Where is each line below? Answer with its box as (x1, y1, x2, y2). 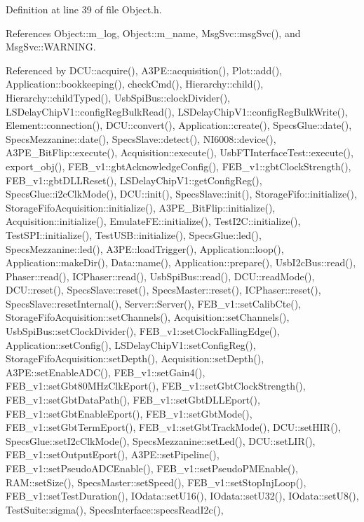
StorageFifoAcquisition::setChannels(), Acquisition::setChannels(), (6, 310, 290, 324)
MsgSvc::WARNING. (6, 39, 96, 54)
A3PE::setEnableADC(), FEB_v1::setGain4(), (6, 364, 205, 379)
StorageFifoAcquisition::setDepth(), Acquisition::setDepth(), (6, 351, 264, 366)
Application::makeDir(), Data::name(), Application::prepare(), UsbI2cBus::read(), (6, 255, 356, 270)
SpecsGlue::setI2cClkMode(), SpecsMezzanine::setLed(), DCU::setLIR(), (6, 433, 316, 448)
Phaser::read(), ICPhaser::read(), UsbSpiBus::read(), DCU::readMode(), (6, 268, 315, 283)
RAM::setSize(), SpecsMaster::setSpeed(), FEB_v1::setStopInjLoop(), (6, 474, 306, 489)
